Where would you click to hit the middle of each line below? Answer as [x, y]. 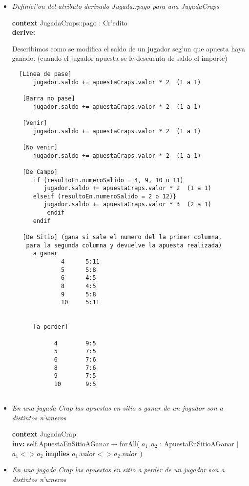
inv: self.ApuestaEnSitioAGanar [61, 443]
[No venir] [40, 147]
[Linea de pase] [45, 74]
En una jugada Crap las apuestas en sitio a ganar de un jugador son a [117, 408]
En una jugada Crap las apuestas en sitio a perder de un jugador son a [118, 470]
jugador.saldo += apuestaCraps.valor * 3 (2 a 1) [127, 205]
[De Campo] [40, 172]
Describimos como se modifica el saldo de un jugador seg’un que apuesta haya [128, 48]
